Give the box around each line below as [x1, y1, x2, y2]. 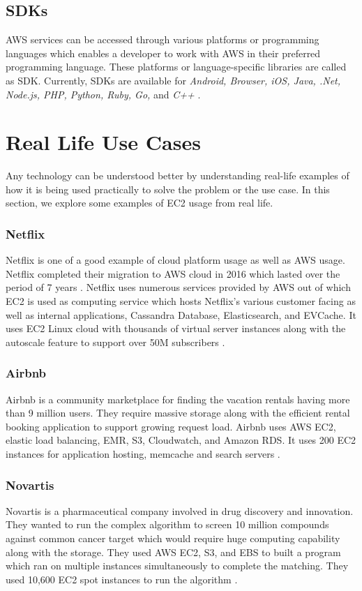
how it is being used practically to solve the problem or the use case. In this [6, 181, 330, 196]
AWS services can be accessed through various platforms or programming [6, 32, 319, 47]
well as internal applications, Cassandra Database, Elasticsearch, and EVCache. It [6, 307, 356, 322]
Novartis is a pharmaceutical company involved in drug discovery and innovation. [6, 503, 354, 518]
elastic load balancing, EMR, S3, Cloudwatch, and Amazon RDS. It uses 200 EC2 [6, 433, 356, 447]
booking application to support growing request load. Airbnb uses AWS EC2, [6, 419, 336, 433]
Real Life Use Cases [6, 128, 201, 156]
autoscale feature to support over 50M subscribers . [6, 334, 225, 349]
